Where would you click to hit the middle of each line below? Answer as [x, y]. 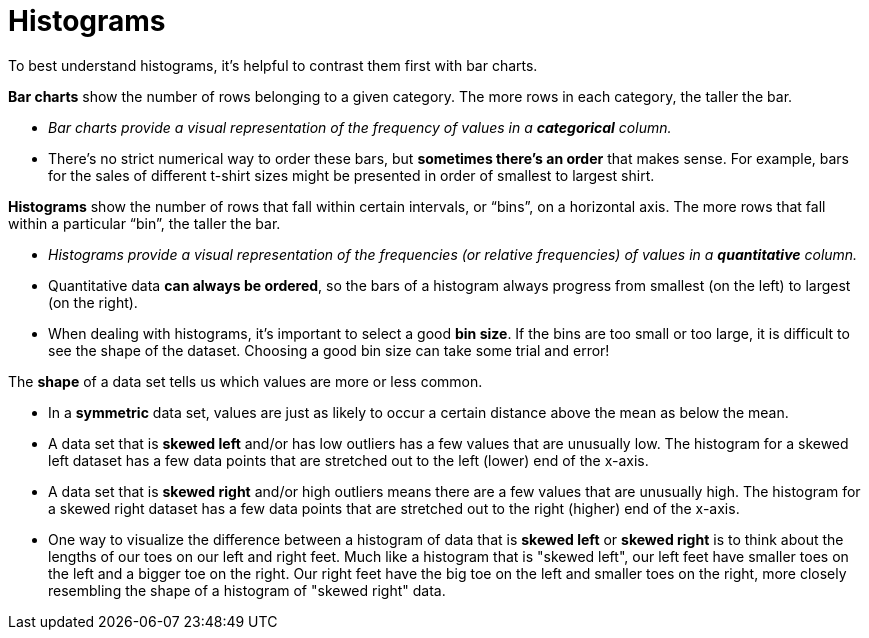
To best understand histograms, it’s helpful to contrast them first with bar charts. [273, 65]
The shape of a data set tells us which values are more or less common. [245, 381]
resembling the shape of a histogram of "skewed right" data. [247, 590]
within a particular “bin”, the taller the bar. [144, 223]
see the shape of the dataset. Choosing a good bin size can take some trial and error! [329, 350]
